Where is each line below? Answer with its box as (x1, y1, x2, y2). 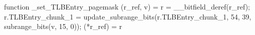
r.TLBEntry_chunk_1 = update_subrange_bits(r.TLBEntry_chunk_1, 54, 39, (4, 11, 251, 21)
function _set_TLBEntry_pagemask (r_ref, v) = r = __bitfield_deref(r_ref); (4, 1, 250, 11)
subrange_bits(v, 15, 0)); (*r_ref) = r (4, 21, 122, 31)
